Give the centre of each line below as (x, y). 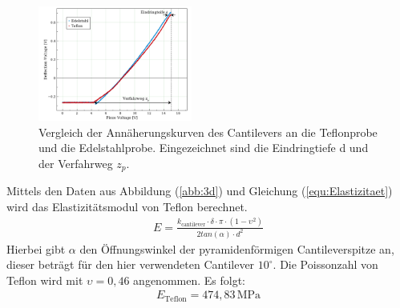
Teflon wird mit (45, 280)
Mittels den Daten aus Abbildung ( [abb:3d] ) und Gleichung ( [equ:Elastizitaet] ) (200, 191)
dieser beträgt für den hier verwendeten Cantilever (131, 264)
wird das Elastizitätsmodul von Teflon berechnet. (127, 206)
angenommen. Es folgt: (190, 280)
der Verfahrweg (76, 163)
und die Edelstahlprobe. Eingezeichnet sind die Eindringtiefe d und (204, 148)
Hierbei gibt (36, 248)
